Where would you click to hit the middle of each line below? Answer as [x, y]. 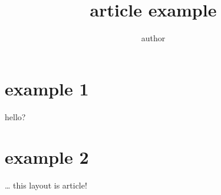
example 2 [47, 157]
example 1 [47, 88]
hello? [15, 116]
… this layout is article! [46, 185]
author [153, 38]
